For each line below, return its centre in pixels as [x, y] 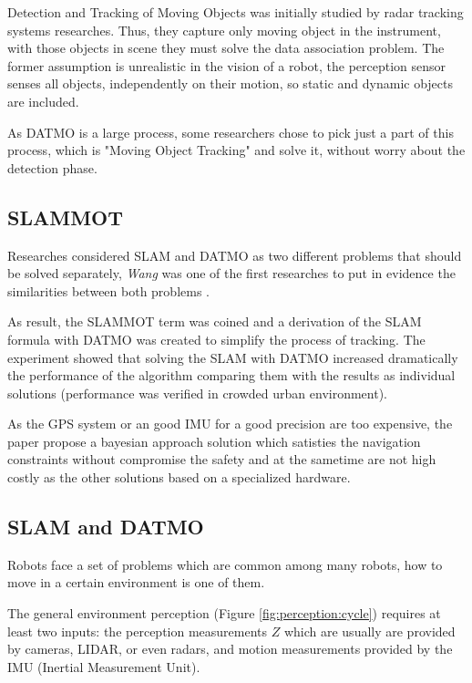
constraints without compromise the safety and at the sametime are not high [222, 459]
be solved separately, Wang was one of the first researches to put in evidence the [231, 273]
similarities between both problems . [108, 290]
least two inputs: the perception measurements [138, 631]
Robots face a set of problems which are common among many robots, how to [225, 564]
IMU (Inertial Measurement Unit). [104, 666]
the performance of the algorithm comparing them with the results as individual [231, 375]
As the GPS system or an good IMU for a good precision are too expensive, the [230, 424]
